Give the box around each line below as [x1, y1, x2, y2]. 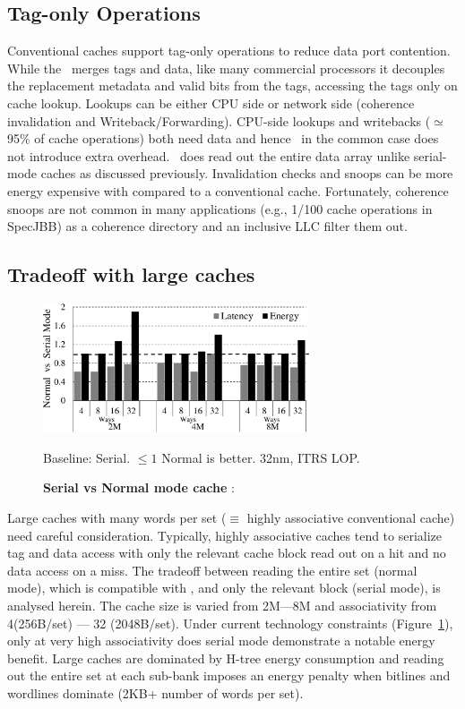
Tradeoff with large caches [7, 261, 255, 288]
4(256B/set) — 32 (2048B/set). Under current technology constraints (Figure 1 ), [7, 613, 453, 632]
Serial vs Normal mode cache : [43, 478, 235, 497]
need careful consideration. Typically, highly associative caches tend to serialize [7, 525, 443, 544]
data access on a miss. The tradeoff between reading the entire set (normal [7, 560, 418, 579]
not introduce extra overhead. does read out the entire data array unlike [7, 146, 410, 165]
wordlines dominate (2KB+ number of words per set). [7, 683, 304, 702]
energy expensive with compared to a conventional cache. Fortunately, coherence [7, 181, 449, 200]
